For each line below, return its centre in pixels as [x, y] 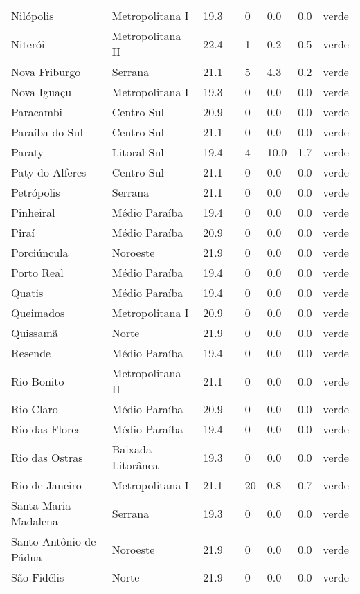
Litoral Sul [138, 152]
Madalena [35, 521]
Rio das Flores [46, 429]
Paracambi [37, 112]
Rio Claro [35, 409]
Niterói [28, 44]
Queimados [38, 313]
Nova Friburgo [46, 72]
